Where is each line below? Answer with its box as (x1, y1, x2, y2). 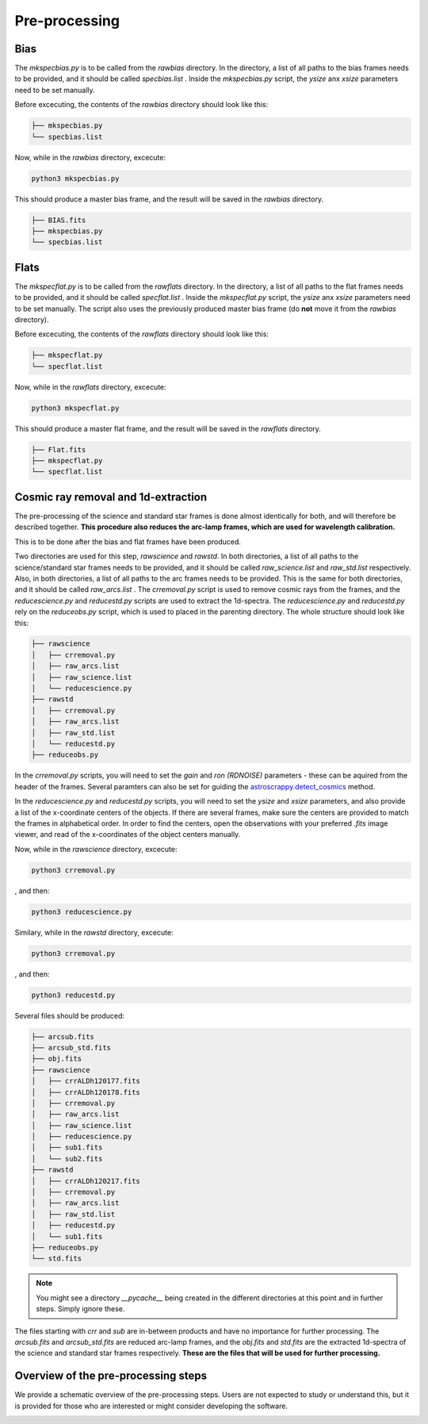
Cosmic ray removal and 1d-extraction (14, 490, 208, 504)
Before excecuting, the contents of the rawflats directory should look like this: (14, 329, 269, 339)
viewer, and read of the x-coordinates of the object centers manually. (14, 830, 241, 839)
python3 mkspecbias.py (31, 174, 120, 182)
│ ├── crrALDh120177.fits (31, 1077, 140, 1086)
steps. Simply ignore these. (36, 1304, 125, 1314)
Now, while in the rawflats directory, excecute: (14, 382, 166, 392)
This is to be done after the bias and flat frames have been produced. (14, 536, 242, 547)
